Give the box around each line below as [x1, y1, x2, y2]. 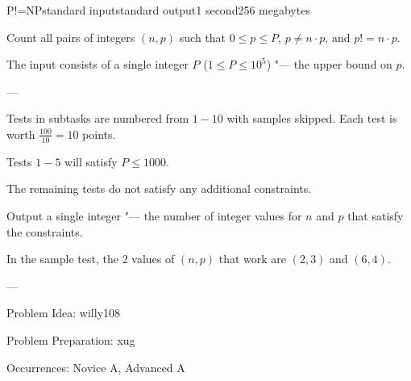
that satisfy [347, 207, 404, 224]
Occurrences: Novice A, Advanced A [6, 358, 185, 375]
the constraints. [6, 223, 83, 240]
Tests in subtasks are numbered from [6, 110, 189, 127]
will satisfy [64, 153, 118, 170]
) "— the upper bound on [266, 56, 392, 73]
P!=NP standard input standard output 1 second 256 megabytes [6, 2, 310, 18]
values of [131, 250, 175, 267]
